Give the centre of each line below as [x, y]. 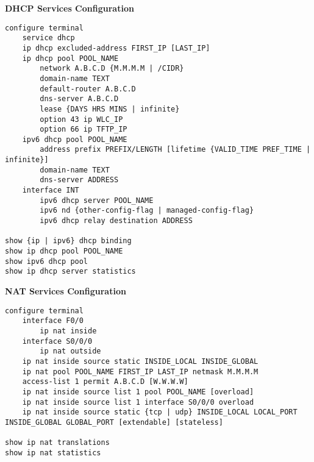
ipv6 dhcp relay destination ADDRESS [116, 221]
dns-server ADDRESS [79, 180]
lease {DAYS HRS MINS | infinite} [110, 109]
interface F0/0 [53, 321]
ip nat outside [70, 351]
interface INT [51, 190]
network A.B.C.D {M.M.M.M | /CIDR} [112, 69]
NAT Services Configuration [66, 291]
